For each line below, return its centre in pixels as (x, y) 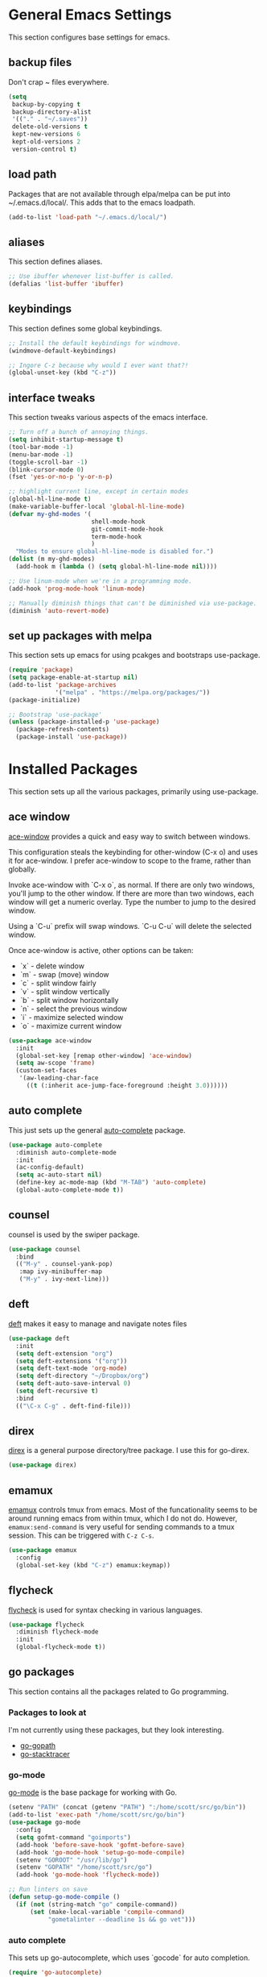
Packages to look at (47, 1713)
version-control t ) (45, 149)
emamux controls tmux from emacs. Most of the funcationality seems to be (133, 1510)
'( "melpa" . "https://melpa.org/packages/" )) (133, 692)
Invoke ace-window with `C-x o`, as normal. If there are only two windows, (131, 884)
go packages (41, 1672)
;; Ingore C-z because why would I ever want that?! (99, 365)
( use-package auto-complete (55, 1145)
